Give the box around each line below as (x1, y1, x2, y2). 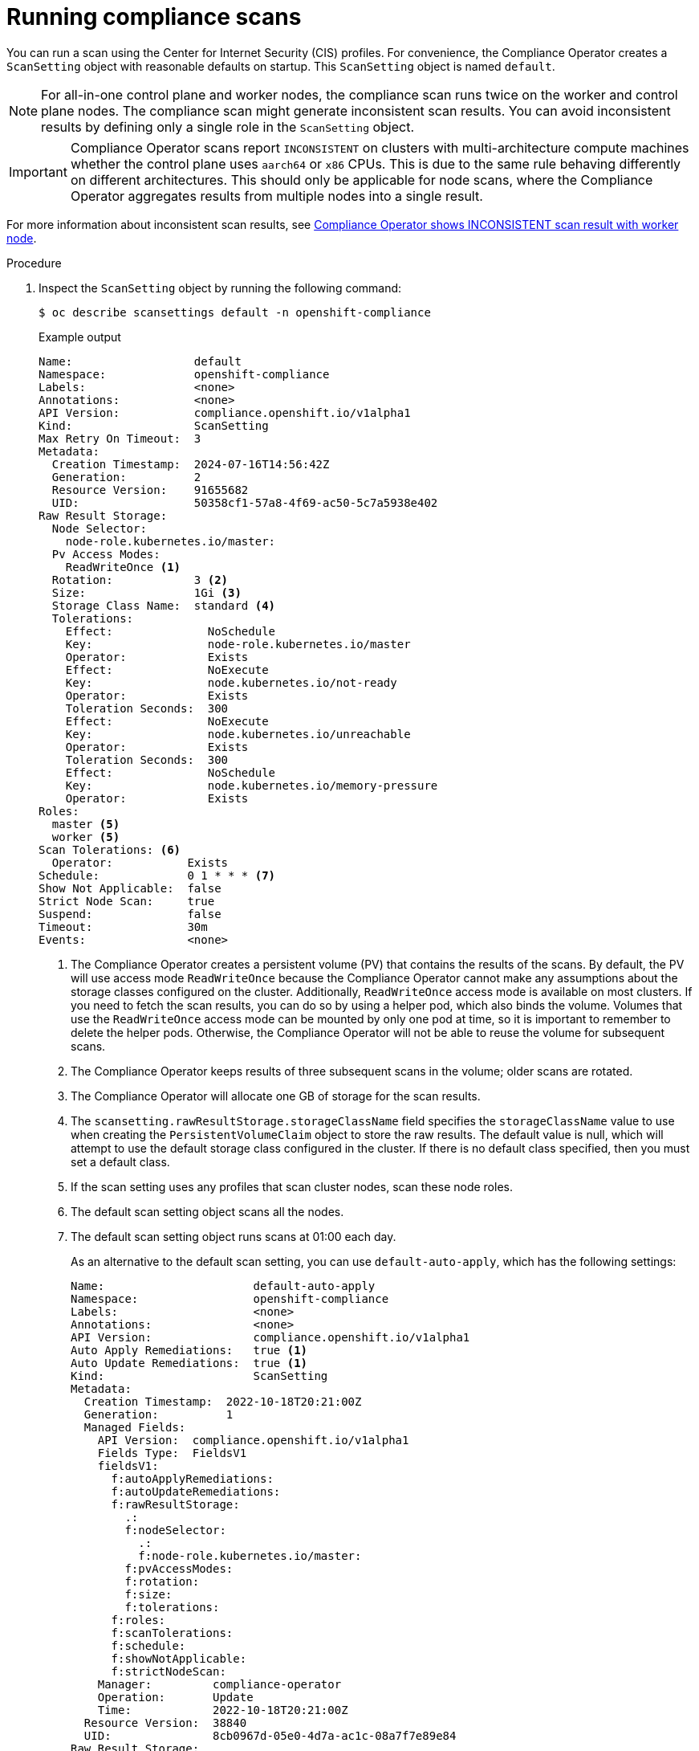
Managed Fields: (83, 1420, 186, 1434)
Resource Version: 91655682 (51, 483, 249, 496)
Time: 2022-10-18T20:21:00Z (97, 1703, 348, 1716)
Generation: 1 (83, 1407, 234, 1421)
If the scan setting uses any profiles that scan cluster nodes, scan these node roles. (71, 1179, 513, 1194)
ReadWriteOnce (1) (65, 560, 181, 573)
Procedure (6, 255, 62, 270)
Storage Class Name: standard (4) (51, 598, 276, 612)
